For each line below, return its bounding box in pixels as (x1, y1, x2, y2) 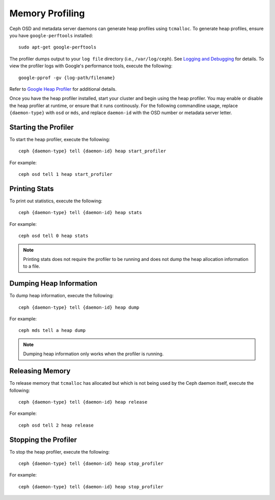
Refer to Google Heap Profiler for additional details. (9, 86, 117, 92)
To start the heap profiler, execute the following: (9, 136, 111, 142)
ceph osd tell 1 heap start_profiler (18, 171, 113, 177)
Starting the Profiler (9, 123, 74, 131)
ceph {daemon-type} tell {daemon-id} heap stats (18, 209, 142, 216)
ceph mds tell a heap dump (18, 328, 86, 333)
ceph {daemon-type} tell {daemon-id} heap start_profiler (18, 148, 167, 154)
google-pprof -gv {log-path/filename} (18, 74, 116, 81)
